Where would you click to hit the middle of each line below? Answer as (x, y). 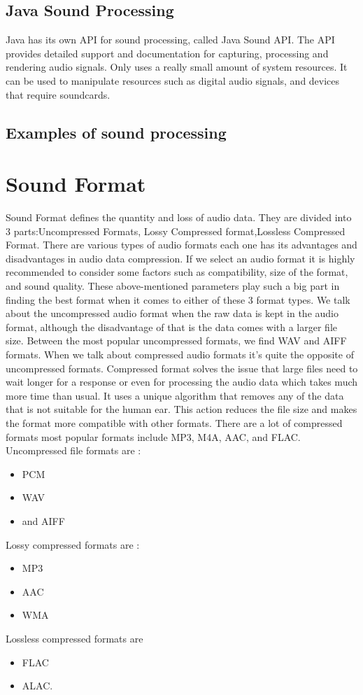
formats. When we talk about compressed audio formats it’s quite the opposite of (180, 354)
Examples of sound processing (116, 132)
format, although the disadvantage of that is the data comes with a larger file (172, 327)
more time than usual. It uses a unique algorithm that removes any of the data (175, 395)
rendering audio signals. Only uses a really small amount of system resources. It (177, 67)
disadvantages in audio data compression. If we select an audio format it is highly (180, 258)
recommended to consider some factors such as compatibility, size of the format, (177, 272)
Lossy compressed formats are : (73, 544)
